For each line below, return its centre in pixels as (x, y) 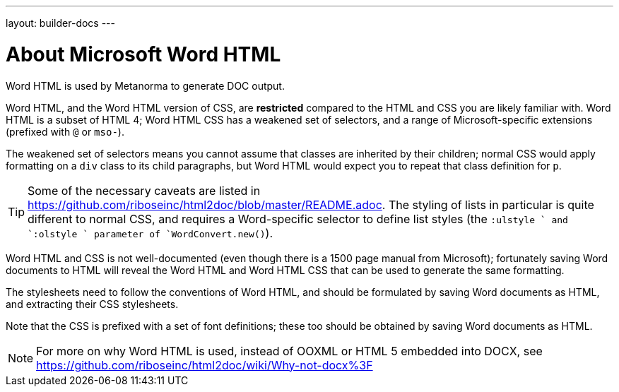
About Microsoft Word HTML (143, 54)
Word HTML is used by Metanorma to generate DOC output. (145, 85)
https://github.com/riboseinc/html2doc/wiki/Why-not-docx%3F (205, 365)
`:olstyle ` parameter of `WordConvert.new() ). (150, 233)
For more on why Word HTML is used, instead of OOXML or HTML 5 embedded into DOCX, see (289, 351)
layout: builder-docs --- (60, 23)
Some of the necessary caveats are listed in (144, 190)
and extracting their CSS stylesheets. (92, 304)
